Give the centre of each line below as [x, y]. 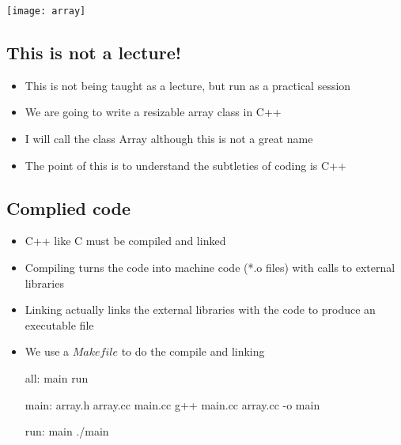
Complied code [68, 207]
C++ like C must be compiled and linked [125, 241]
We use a [47, 351]
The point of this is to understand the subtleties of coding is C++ [185, 165]
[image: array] [46, 11]
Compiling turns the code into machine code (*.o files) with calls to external [210, 268]
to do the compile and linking [193, 351]
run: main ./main [67, 431]
